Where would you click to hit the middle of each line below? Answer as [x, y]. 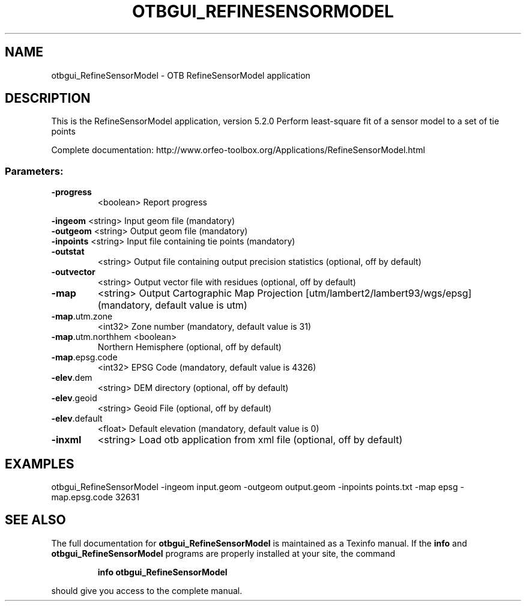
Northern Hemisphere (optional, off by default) [189, 347]
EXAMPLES [40, 464]
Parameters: [34, 171]
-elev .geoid [74, 398]
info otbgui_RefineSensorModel [162, 572]
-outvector [73, 272]
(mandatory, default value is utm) [172, 305]
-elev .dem [72, 378]
